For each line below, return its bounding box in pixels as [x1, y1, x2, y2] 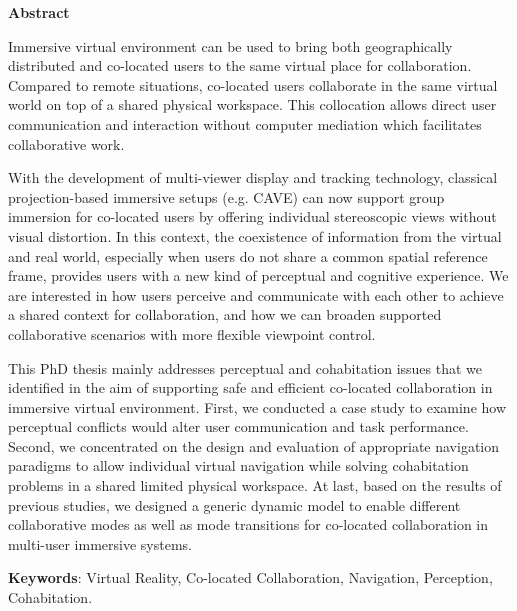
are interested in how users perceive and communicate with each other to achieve [8, 284, 504, 305]
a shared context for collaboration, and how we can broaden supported [8, 304, 442, 325]
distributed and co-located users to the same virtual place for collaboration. [8, 55, 472, 76]
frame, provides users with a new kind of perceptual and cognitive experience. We [8, 265, 509, 286]
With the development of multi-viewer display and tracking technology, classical [8, 167, 498, 188]
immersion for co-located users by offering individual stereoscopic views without [8, 206, 497, 227]
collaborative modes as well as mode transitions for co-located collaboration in [8, 514, 489, 535]
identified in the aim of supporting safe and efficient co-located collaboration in [8, 377, 493, 398]
